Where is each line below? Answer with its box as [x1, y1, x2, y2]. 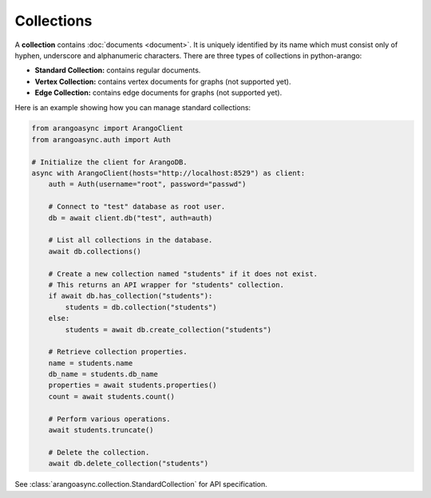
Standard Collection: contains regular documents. [34, 65, 201, 75]
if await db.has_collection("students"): [48, 291, 213, 301]
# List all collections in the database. [48, 235, 213, 245]
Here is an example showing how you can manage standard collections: [14, 102, 251, 112]
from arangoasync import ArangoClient [31, 124, 184, 133]
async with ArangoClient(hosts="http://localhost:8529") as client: [31, 168, 306, 178]
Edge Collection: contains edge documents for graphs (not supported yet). [34, 88, 283, 97]
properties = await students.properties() [48, 381, 217, 390]
